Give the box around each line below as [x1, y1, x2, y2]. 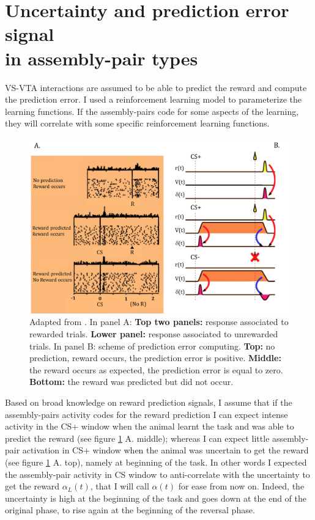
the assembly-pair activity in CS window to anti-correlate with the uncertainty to [5, 467, 310, 480]
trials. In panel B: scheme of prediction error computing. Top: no [29, 339, 275, 352]
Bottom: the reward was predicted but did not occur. [29, 375, 234, 388]
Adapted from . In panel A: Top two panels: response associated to [29, 315, 289, 328]
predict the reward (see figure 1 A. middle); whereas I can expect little [5, 431, 270, 444]
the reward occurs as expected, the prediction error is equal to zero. [29, 363, 283, 376]
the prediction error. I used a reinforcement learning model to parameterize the [5, 93, 302, 106]
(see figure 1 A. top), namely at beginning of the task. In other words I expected [5, 455, 307, 468]
